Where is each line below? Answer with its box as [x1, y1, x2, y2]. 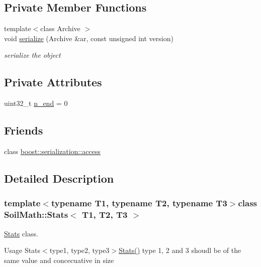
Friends [4, 122, 43, 138]
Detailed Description [4, 170, 114, 186]
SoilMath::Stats [4, 208, 68, 221]
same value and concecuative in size [4, 254, 114, 265]
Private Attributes [4, 74, 102, 90]
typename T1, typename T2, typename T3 [51, 197, 227, 209]
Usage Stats [4, 245, 41, 255]
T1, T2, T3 [82, 208, 128, 221]
